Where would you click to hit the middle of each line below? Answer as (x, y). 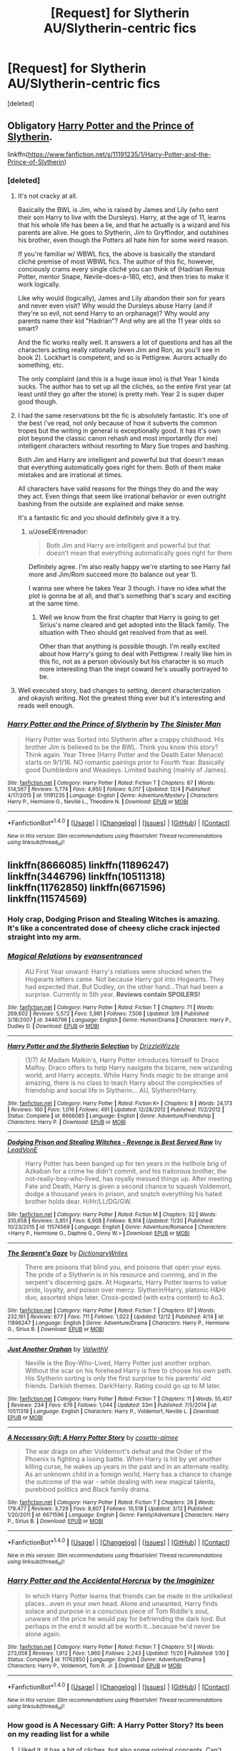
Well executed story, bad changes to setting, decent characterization (119, 691)
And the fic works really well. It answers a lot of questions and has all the (125, 342)
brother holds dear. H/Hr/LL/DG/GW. (78, 1201)
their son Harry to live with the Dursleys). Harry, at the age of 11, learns (122, 217)
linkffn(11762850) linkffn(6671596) (87, 887)
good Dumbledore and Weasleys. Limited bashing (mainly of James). (126, 770)
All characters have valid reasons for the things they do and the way (118, 489)
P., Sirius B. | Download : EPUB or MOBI (55, 1521)
